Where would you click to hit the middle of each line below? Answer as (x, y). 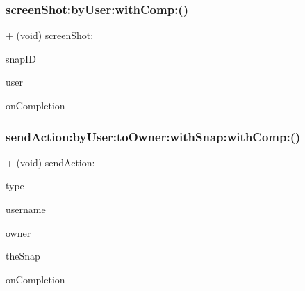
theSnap (23, 256)
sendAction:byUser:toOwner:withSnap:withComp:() (153, 136)
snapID (21, 58)
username (26, 209)
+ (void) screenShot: (50, 35)
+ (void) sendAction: (50, 162)
